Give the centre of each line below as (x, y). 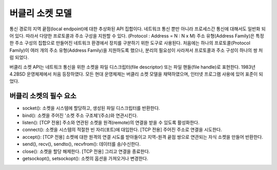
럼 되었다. (19, 58)
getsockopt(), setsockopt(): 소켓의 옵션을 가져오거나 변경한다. (85, 158)
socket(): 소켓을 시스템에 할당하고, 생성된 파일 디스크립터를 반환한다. (91, 108)
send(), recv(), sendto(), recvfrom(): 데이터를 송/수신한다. (82, 144)
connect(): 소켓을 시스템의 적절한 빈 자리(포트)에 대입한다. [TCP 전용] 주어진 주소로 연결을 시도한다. (122, 130)
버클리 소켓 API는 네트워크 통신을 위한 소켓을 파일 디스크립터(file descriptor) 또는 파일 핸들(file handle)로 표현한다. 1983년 (133, 67)
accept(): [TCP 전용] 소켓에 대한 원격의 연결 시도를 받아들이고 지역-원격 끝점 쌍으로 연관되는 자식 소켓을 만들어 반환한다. (143, 137)
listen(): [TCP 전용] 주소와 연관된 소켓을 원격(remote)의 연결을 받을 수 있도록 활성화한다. (111, 122)
